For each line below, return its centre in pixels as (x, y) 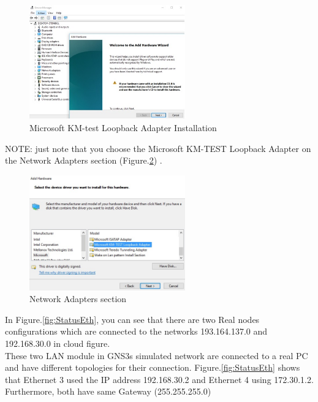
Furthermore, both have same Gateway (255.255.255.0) (108, 391)
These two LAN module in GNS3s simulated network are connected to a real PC (157, 355)
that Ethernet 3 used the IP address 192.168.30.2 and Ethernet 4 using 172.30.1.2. (159, 379)
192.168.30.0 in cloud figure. (58, 343)
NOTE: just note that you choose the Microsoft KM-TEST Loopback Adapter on (158, 148)
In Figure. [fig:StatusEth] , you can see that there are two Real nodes (132, 319)
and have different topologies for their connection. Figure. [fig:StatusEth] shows (153, 367)
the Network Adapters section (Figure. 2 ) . (84, 160)
